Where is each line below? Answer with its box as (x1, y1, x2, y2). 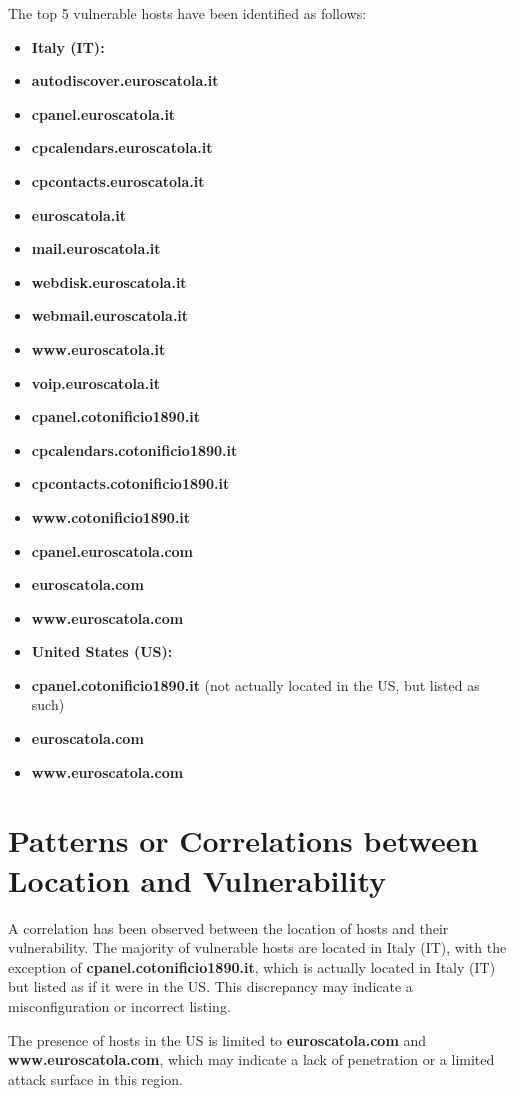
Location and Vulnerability (8, 859, 387, 900)
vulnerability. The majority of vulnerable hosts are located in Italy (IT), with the (8, 937, 507, 958)
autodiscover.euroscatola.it (31, 70, 219, 91)
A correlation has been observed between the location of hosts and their (8, 917, 449, 938)
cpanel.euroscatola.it (31, 103, 176, 124)
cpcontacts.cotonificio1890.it (31, 473, 230, 494)
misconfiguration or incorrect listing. (8, 995, 231, 1016)
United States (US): (31, 641, 173, 662)
